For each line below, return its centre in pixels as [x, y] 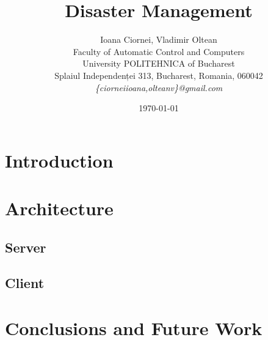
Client [25, 283]
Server [26, 247]
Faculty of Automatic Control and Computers [159, 51]
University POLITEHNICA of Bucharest [159, 63]
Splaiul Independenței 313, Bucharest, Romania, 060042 [159, 75]
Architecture [59, 208]
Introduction [59, 160]
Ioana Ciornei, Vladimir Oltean [159, 39]
